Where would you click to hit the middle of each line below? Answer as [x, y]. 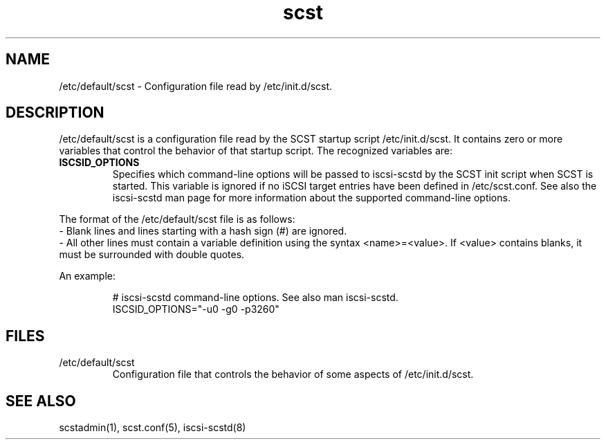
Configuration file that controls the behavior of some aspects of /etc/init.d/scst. [293, 374]
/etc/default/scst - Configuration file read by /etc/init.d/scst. [196, 86]
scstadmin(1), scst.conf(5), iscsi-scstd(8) [153, 428]
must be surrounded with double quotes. [152, 255]
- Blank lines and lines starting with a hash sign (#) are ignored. [203, 231]
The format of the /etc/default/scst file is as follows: [177, 219]
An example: [88, 276]
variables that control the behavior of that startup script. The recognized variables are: [256, 151]
